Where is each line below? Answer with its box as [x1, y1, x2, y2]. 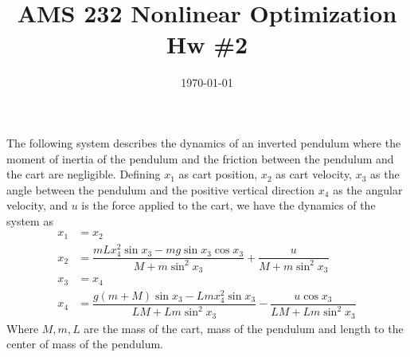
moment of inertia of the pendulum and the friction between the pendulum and [6, 150, 394, 167]
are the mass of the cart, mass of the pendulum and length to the [84, 320, 404, 336]
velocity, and [6, 197, 68, 214]
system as [6, 212, 53, 229]
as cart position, [178, 166, 258, 182]
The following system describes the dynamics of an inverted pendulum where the [6, 134, 401, 151]
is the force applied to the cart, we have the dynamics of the [81, 197, 376, 214]
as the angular [333, 181, 403, 198]
